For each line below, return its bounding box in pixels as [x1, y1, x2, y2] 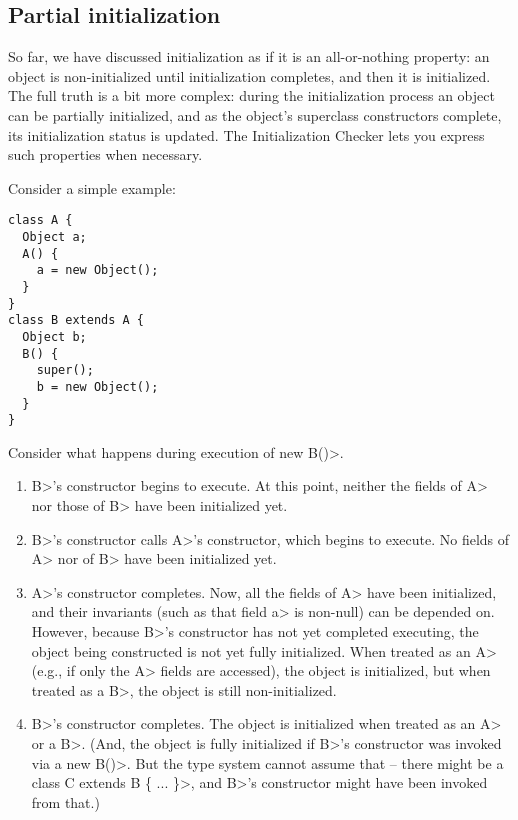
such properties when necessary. [8, 144, 203, 165]
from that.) [31, 791, 100, 812]
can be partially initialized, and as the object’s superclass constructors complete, [8, 104, 502, 125]
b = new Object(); [36, 379, 159, 394]
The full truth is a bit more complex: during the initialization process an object [8, 85, 495, 106]
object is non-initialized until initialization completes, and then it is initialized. [8, 65, 491, 86]
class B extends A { [8, 313, 145, 328]
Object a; [22, 230, 87, 245]
